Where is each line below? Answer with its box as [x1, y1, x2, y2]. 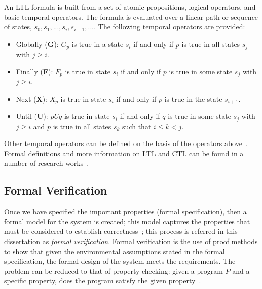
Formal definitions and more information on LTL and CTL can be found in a [4, 148, 244, 158]
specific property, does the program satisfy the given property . [4, 275, 201, 286]
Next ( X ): [16, 93, 47, 104]
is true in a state [71, 38, 124, 49]
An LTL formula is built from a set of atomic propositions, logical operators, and [4, 2, 256, 12]
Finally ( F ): [16, 66, 53, 76]
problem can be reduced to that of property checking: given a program [4, 265, 223, 276]
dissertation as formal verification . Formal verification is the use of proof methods [4, 236, 258, 246]
